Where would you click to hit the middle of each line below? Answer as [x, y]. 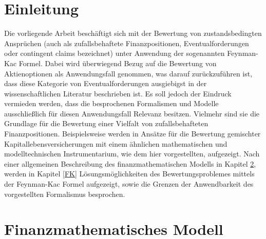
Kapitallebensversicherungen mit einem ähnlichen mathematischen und [116, 143]
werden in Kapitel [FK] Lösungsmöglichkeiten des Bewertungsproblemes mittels [129, 174]
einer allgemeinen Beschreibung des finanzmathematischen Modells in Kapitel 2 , [130, 163]
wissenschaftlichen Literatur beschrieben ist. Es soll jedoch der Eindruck [118, 93]
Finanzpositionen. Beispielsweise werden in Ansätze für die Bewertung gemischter [132, 134]
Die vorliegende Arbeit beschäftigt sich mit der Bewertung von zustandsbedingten [133, 33]
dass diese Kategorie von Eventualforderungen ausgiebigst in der [106, 83]
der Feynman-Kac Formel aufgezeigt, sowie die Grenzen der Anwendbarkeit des [129, 184]
